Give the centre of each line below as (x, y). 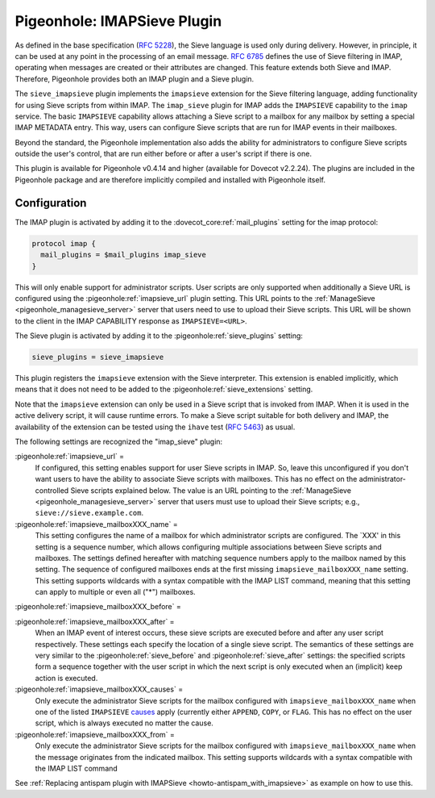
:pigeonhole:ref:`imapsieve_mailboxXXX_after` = (95, 621)
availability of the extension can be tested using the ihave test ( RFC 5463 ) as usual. (155, 427)
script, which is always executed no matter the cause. (124, 723)
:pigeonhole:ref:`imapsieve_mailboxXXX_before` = (98, 607)
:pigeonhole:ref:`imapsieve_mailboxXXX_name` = (96, 524)
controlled (52, 490)
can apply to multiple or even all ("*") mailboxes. (116, 592)
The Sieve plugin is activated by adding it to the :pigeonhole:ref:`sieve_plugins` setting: (159, 336)
